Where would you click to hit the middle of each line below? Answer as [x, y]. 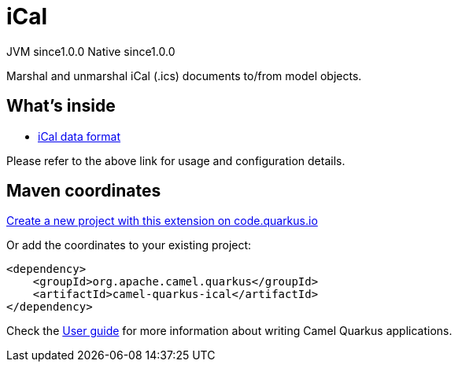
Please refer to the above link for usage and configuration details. [176, 160]
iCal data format [79, 136]
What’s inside [61, 106]
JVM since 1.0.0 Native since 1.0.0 [91, 51]
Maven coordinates [84, 191]
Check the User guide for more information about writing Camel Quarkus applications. [229, 331]
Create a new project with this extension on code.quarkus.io [162, 221]
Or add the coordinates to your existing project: [129, 245]
